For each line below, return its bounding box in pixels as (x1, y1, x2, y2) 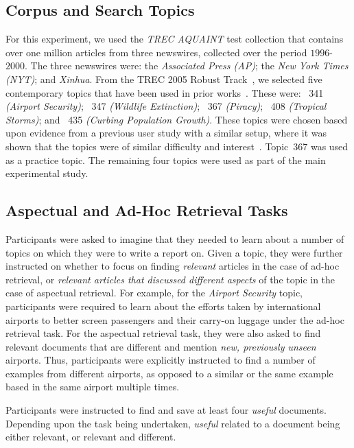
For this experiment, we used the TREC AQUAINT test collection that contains (5, 32, 344, 46)
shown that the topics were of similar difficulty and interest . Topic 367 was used (5, 139, 349, 153)
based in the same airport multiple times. (5, 379, 180, 394)
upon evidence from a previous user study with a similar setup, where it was (5, 126, 327, 140)
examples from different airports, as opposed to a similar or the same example (5, 366, 333, 380)
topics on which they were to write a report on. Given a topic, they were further (5, 245, 343, 259)
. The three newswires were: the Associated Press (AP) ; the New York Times (25, 58, 349, 73)
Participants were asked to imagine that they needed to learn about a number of (5, 231, 344, 246)
